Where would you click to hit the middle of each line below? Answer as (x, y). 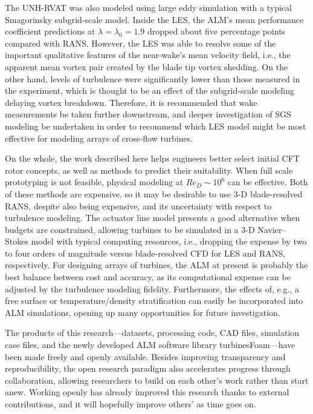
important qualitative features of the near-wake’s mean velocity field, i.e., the (148, 55)
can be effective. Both (268, 182)
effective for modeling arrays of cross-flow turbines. (99, 138)
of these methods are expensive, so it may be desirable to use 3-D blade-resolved (154, 193)
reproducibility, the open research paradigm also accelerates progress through (148, 368)
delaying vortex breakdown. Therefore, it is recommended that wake (131, 102)
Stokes (17, 241)
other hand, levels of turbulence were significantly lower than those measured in (153, 78)
